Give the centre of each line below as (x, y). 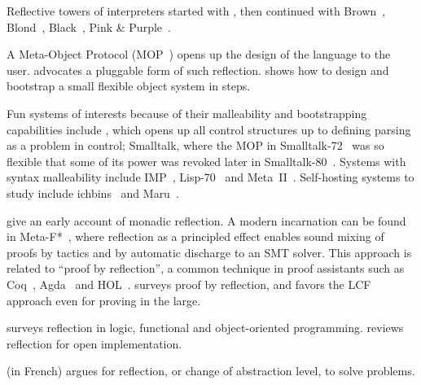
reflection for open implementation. (94, 343)
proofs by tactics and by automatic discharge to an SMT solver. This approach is (209, 252)
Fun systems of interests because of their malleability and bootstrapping (187, 113)
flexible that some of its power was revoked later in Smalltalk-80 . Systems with (206, 161)
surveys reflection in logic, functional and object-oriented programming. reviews (205, 328)
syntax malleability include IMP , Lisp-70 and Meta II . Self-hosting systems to (210, 177)
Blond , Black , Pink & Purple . (89, 26)
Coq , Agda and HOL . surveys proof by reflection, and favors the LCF (189, 284)
